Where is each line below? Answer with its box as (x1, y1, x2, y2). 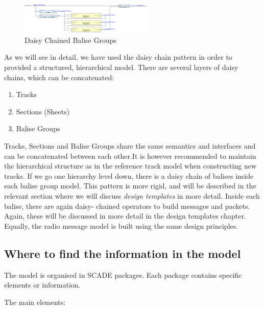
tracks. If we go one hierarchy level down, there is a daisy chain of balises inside (4, 170, 254, 181)
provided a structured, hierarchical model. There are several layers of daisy (4, 62, 238, 73)
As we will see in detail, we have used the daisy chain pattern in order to (4, 52, 232, 62)
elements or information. (4, 279, 81, 290)
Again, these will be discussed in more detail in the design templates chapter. (4, 210, 246, 221)
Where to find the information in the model (4, 245, 241, 261)
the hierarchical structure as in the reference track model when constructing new (4, 160, 257, 171)
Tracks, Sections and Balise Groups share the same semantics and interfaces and (4, 140, 256, 151)
